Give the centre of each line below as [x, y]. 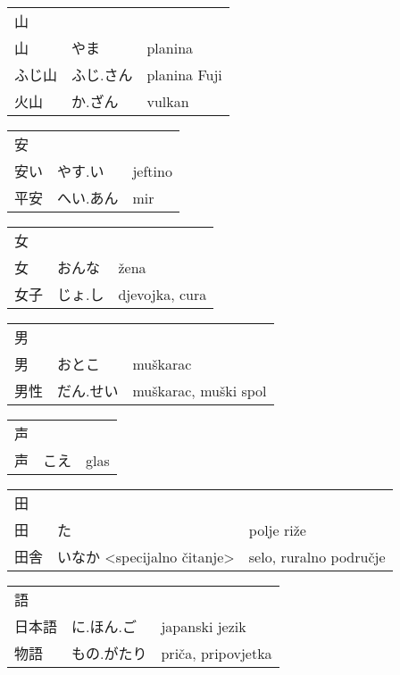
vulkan [168, 101]
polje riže [277, 529]
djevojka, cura [162, 294]
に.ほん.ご [104, 626]
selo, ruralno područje [317, 556]
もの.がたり [109, 653]
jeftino [152, 171]
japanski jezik [204, 626]
